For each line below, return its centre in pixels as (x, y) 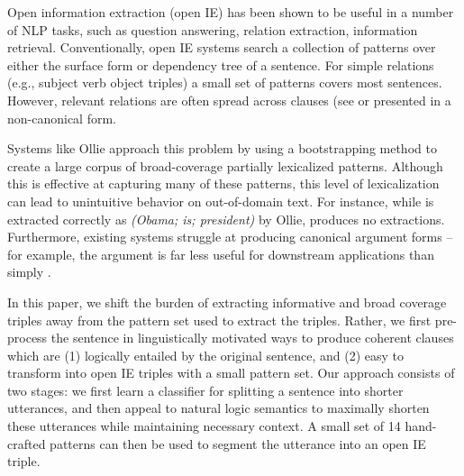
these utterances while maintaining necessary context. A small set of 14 (204, 426)
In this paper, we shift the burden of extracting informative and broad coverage (227, 302)
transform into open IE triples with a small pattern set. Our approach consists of (231, 373)
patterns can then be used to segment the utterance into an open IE (238, 443)
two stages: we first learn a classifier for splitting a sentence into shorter (205, 390)
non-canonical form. (62, 118)
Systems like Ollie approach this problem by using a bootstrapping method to (222, 148)
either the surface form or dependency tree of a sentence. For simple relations (221, 64)
